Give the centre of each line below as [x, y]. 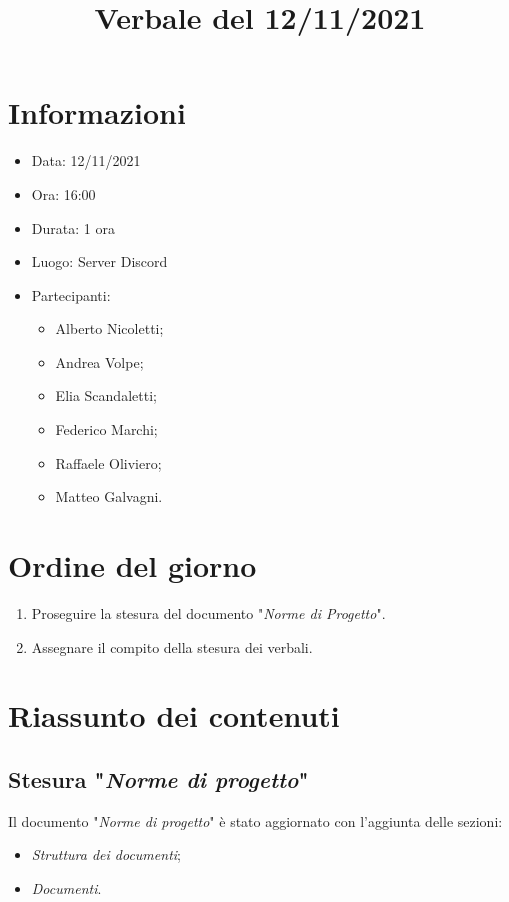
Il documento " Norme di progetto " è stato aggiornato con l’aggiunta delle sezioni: [255, 820]
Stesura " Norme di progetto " [158, 778]
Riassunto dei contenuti [174, 715]
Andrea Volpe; [99, 361]
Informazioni [97, 112]
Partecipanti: [71, 294]
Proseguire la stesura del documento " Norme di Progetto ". [208, 612]
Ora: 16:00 [63, 193]
